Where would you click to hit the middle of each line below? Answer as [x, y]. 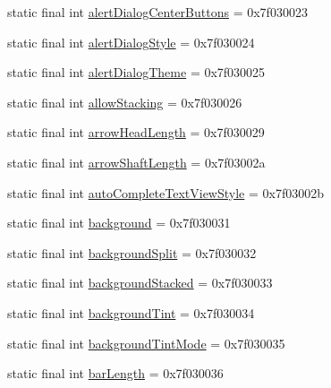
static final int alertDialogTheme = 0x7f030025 [136, 72]
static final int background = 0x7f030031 [119, 223]
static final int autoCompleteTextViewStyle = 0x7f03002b [165, 192]
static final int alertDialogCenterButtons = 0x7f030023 [157, 12]
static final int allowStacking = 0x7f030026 [125, 102]
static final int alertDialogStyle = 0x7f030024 [131, 42]
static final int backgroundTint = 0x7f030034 [131, 312]
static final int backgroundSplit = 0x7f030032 [132, 252]
